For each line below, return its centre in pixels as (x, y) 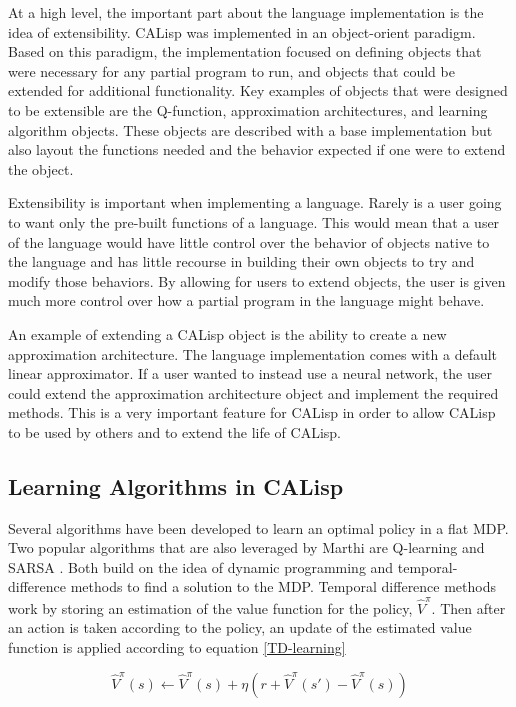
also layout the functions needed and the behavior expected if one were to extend (257, 149)
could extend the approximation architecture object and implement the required (253, 392)
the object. (41, 168)
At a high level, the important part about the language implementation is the (246, 12)
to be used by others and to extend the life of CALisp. (174, 431)
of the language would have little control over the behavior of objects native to (249, 241)
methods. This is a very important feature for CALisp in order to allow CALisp (252, 412)
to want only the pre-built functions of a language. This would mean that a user (254, 221)
